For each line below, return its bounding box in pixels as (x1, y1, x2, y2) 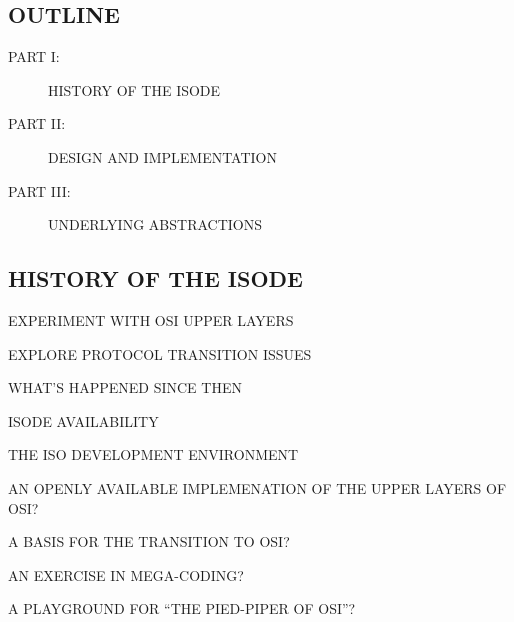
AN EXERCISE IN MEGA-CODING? (8, 564, 244, 585)
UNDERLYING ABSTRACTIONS (48, 214, 262, 235)
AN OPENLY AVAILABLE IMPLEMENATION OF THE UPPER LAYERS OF (8, 477, 507, 498)
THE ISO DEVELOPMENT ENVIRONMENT (8, 444, 299, 465)
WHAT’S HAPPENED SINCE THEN (8, 377, 242, 398)
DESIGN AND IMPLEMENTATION (48, 146, 277, 167)
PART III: (8, 180, 71, 201)
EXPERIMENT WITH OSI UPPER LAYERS (8, 309, 294, 330)
